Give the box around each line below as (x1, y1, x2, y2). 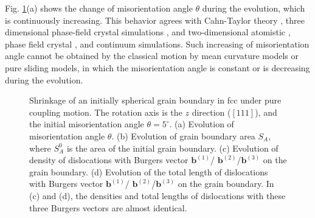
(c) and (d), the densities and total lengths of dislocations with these (29, 189, 286, 202)
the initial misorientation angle (29, 118, 144, 130)
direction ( (192, 105, 231, 118)
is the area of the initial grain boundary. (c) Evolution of (66, 141, 279, 154)
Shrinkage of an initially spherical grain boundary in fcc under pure (29, 94, 282, 107)
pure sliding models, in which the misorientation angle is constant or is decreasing (5, 61, 310, 74)
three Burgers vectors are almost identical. (29, 201, 187, 214)
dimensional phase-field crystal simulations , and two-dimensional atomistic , (5, 26, 291, 38)
